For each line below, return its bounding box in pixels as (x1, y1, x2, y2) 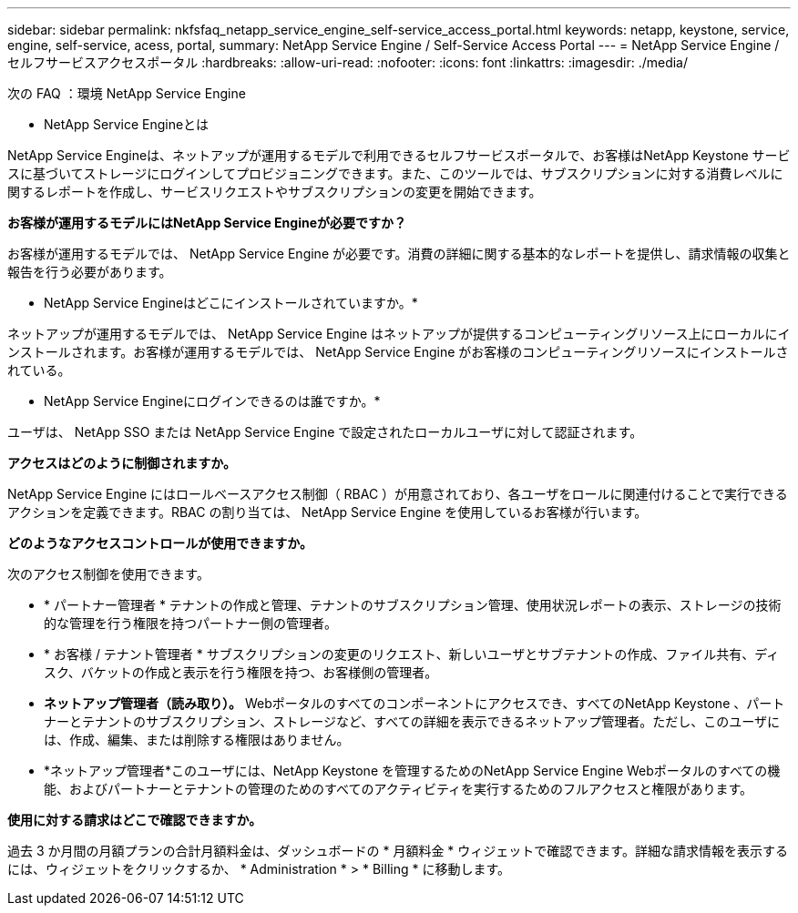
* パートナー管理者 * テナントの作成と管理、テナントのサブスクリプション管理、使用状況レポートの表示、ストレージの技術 (44, 597, 782, 613)
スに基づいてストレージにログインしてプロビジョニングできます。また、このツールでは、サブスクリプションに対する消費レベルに (7, 166, 783, 181)
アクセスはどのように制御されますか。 (7, 455, 237, 471)
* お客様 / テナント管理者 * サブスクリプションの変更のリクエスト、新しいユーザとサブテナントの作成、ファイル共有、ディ (44, 646, 780, 662)
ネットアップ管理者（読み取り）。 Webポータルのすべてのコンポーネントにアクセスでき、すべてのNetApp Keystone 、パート (44, 695, 785, 711)
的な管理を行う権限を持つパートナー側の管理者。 (44, 615, 337, 631)
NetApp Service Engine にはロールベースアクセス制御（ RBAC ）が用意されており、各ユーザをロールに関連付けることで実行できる (7, 486, 788, 502)
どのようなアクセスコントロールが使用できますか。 (7, 535, 313, 551)
